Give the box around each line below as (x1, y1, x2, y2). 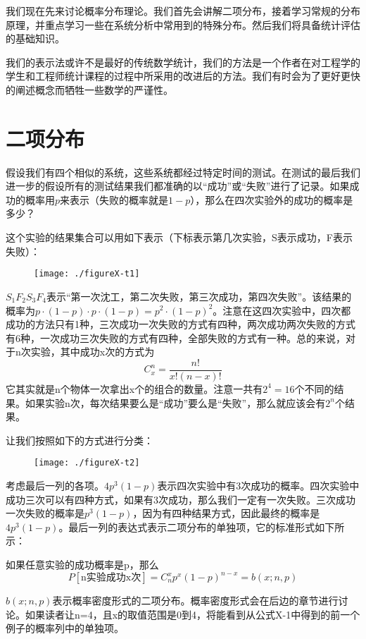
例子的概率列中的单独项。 (6, 621, 124, 635)
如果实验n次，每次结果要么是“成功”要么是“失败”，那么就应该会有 (25, 395, 326, 410)
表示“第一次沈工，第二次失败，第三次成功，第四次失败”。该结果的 (46, 288, 352, 303)
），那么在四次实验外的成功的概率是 (190, 192, 353, 207)
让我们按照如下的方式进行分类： (6, 432, 153, 447)
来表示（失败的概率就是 (60, 192, 169, 207)
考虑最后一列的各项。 (6, 477, 104, 492)
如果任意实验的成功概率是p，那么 (6, 556, 159, 571)
